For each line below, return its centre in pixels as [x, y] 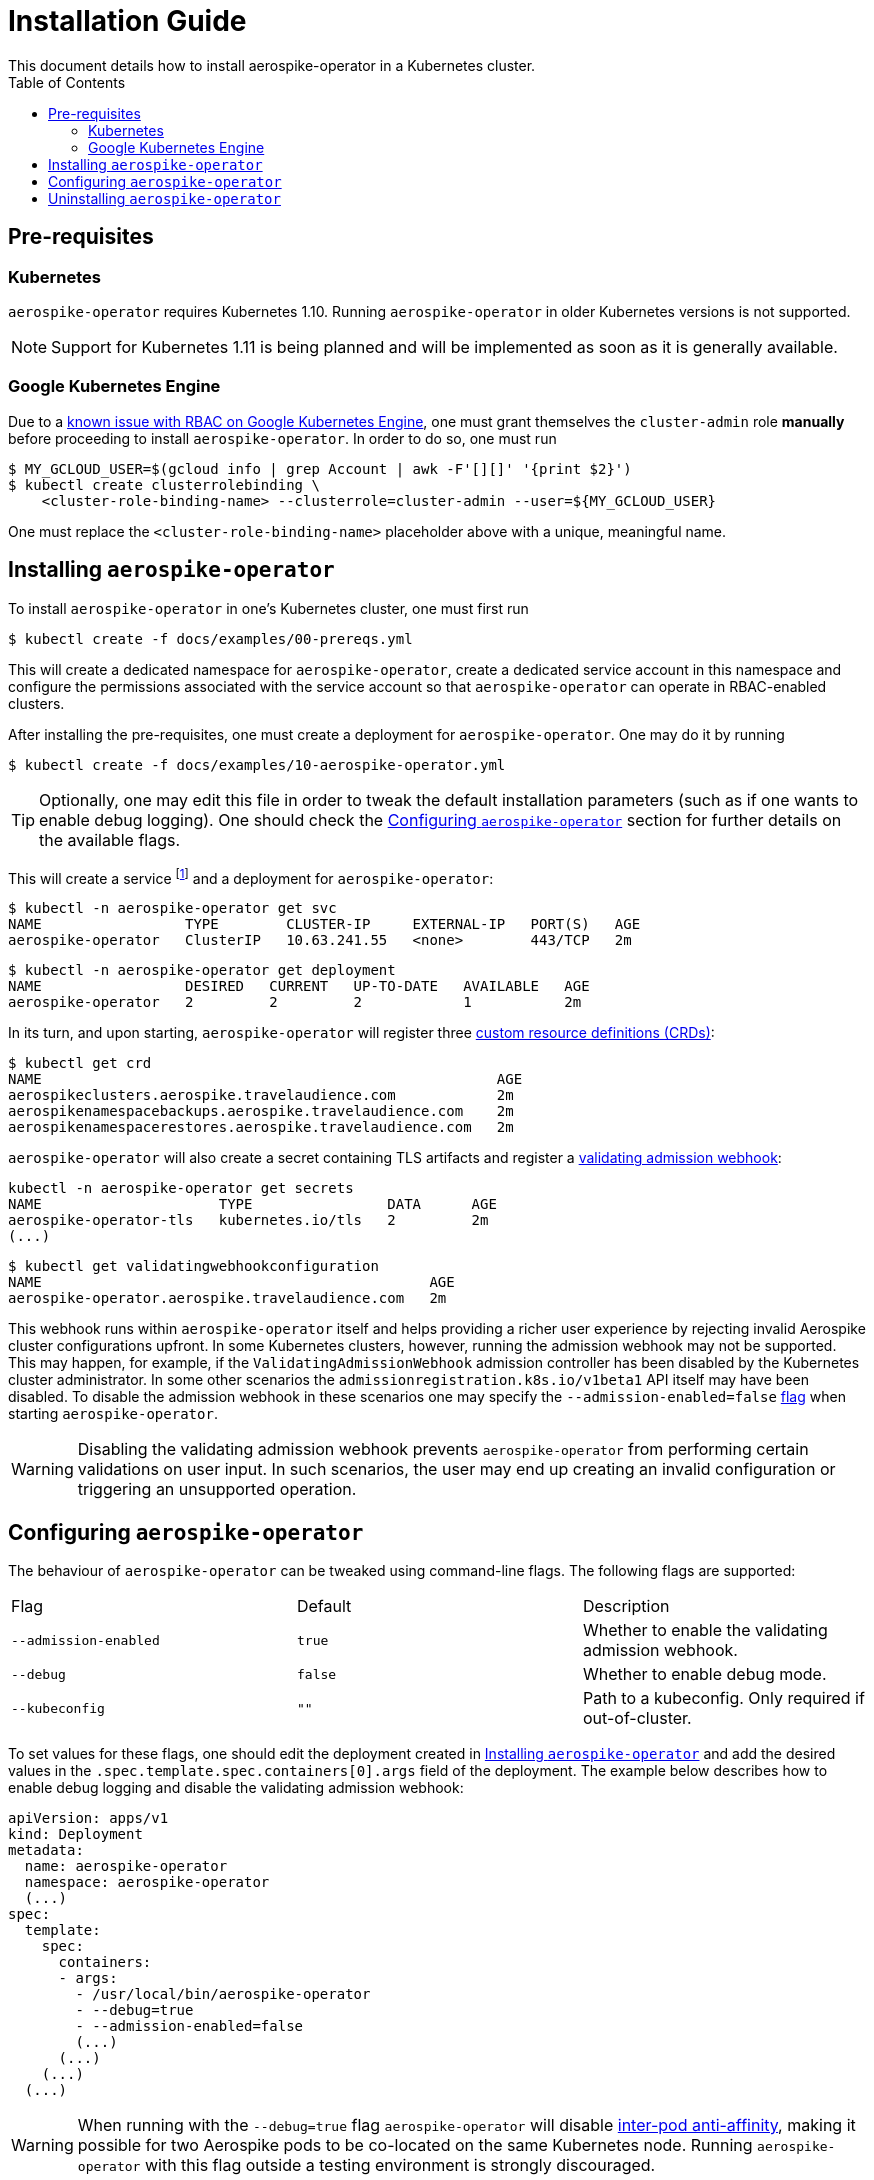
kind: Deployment [75, 1834]
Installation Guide [127, 21]
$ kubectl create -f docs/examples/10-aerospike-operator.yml [257, 764]
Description [626, 1606]
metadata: [46, 1850]
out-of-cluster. [637, 1718]
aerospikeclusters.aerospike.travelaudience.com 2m [261, 1095]
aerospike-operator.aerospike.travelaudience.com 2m [227, 1298]
